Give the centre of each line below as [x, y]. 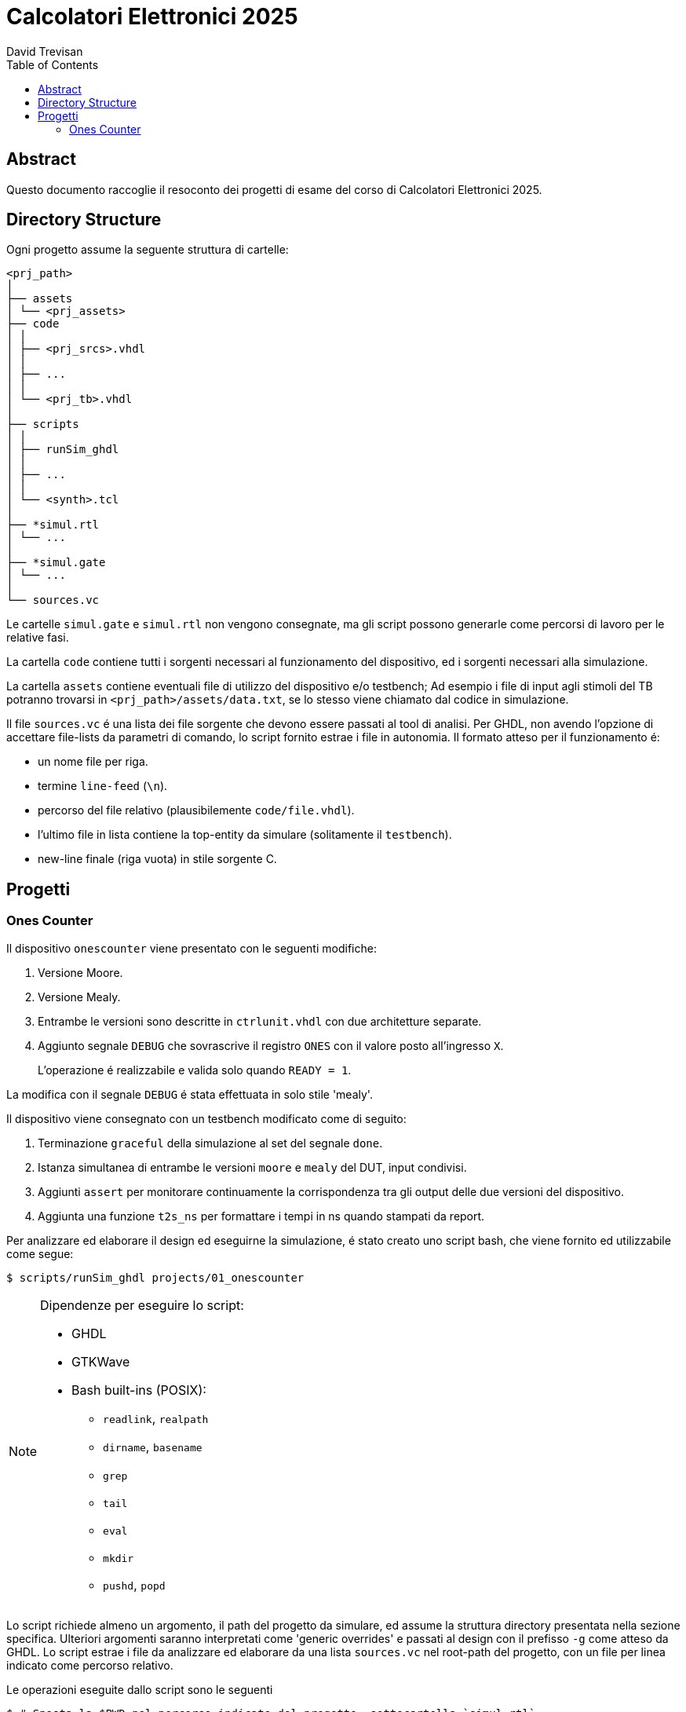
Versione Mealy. [79, 997]
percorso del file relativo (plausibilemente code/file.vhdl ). [196, 810]
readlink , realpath [156, 1418]
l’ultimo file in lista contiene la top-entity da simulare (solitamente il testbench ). [245, 835]
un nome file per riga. [93, 762]
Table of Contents [53, 64]
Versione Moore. [80, 972]
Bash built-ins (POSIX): [139, 1390]
